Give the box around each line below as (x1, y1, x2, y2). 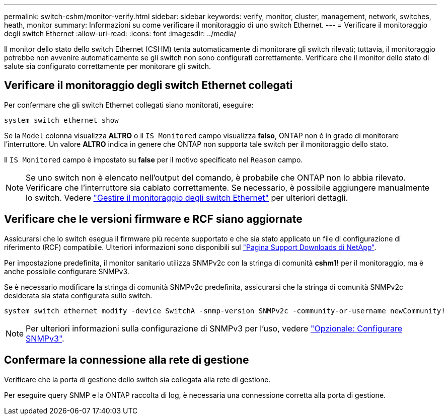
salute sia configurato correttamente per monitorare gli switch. (4, 62, 211, 70)
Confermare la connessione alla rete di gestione (4, 354, 249, 367)
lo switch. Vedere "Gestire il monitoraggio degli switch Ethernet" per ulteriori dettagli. (26, 192, 348, 203)
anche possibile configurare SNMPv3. (4, 267, 129, 276)
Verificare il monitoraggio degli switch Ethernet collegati (4, 79, 293, 92)
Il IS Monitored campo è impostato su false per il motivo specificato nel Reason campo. (4, 155, 303, 164)
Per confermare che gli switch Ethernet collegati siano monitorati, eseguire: (4, 100, 254, 109)
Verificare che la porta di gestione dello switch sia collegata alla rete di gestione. (4, 375, 271, 384)
